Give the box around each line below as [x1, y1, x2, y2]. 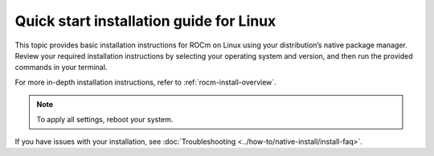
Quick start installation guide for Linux [14, 12, 276, 30]
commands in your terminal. [14, 63, 108, 72]
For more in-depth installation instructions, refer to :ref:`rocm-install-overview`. [14, 77, 276, 87]
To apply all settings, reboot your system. [36, 114, 174, 124]
